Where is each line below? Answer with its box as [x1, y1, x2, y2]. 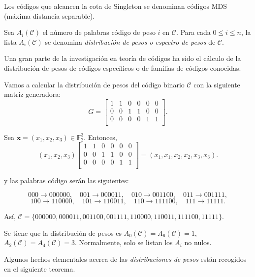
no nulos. [184, 237, 212, 248]
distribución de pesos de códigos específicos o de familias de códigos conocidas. [4, 62, 241, 73]
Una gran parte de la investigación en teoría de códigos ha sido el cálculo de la [4, 53, 241, 63]
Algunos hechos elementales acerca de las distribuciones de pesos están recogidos [4, 253, 247, 264]
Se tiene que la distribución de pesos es [4, 227, 122, 238]
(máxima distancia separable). [4, 10, 95, 21]
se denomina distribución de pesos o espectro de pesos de [45, 36, 216, 47]
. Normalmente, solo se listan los [74, 237, 173, 248]
